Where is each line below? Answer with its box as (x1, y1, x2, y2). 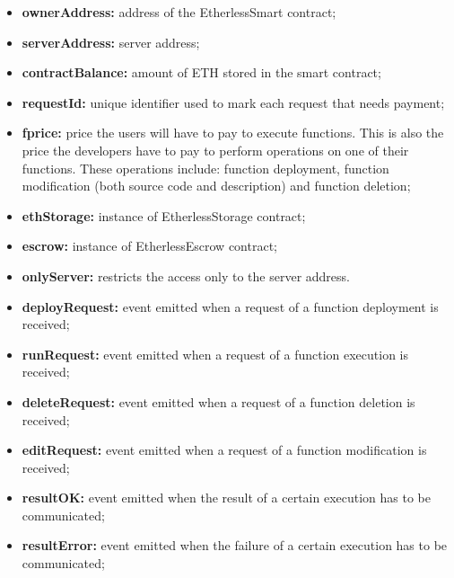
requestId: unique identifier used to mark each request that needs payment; (22, 93, 445, 111)
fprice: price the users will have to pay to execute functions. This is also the (22, 123, 444, 142)
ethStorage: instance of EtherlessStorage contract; (22, 206, 306, 225)
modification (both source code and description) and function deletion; (22, 176, 411, 195)
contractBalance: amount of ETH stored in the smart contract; (22, 63, 381, 82)
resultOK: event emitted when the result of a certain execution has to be (22, 488, 431, 507)
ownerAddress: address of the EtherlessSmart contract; (22, 3, 336, 21)
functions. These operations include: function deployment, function (22, 158, 389, 177)
